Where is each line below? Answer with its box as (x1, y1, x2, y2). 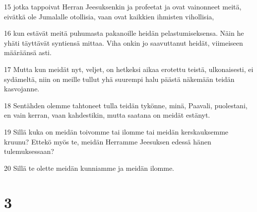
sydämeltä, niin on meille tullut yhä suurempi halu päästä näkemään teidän (4, 73, 235, 84)
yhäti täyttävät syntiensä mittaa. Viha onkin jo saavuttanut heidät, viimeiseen (4, 37, 243, 48)
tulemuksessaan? (4, 146, 54, 156)
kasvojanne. (4, 83, 40, 94)
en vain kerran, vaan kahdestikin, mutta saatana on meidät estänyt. (4, 110, 210, 120)
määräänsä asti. (4, 47, 52, 58)
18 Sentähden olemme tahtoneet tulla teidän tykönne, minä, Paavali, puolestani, (4, 100, 248, 110)
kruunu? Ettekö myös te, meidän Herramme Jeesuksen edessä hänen (4, 136, 211, 146)
